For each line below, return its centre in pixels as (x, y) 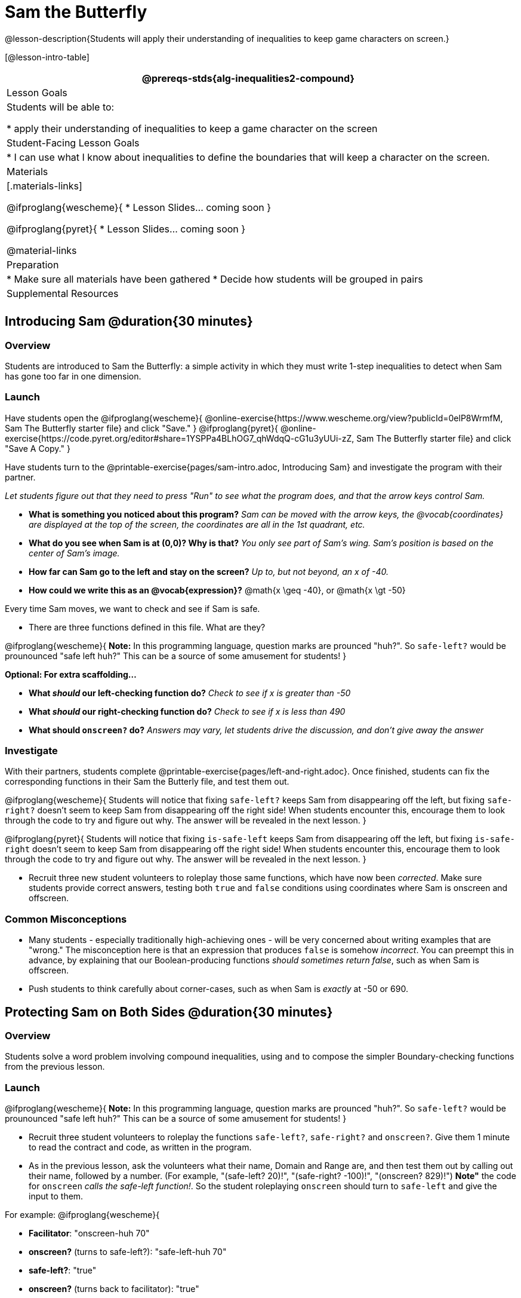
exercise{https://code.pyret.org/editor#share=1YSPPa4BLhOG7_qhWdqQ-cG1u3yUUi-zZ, (180, 438)
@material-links (42, 250)
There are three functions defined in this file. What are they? (147, 627)
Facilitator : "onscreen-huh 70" (89, 1233)
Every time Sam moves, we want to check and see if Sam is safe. (132, 608)
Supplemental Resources (63, 293)
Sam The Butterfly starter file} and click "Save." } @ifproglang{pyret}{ (141, 428)
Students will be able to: (61, 107)
